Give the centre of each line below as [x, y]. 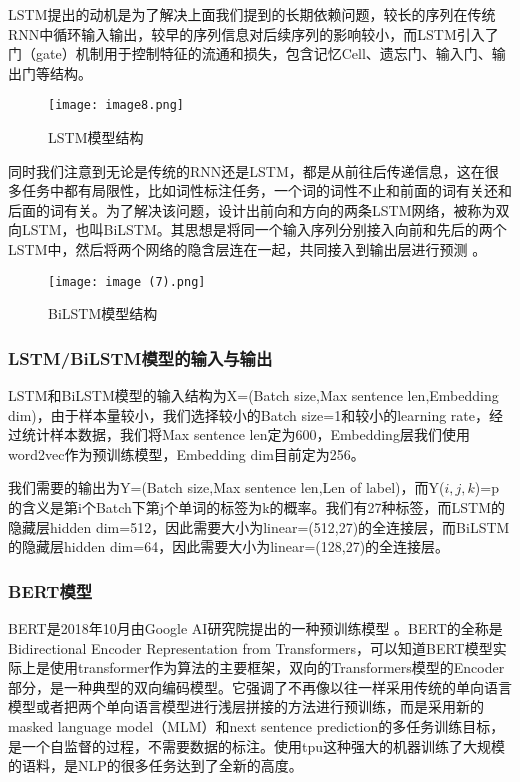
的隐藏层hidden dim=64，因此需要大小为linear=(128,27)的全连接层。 [229, 546]
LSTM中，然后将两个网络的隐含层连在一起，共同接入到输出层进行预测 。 [247, 249]
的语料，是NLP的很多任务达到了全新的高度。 [155, 765]
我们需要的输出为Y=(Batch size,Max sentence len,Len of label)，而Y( [226, 487]
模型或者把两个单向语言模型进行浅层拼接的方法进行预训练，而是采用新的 [246, 706]
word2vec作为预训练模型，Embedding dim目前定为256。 [186, 453]
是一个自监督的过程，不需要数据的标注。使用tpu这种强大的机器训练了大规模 [257, 745]
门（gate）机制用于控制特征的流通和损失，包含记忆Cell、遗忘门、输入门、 [250, 53]
